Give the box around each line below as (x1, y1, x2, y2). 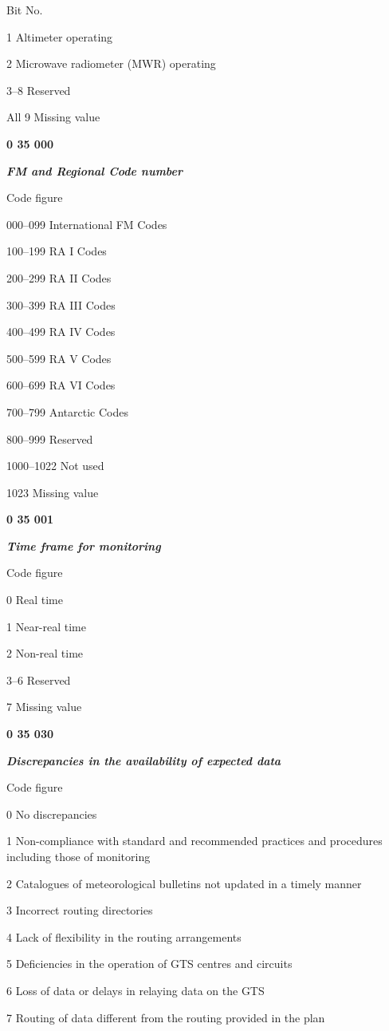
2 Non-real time (6, 645, 84, 662)
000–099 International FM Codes (6, 215, 167, 232)
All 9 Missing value (6, 109, 100, 125)
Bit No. (6, 2, 43, 18)
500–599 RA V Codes (6, 350, 112, 366)
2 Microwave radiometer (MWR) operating (6, 55, 216, 72)
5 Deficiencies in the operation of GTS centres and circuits (6, 955, 293, 972)
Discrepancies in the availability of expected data (6, 752, 281, 768)
